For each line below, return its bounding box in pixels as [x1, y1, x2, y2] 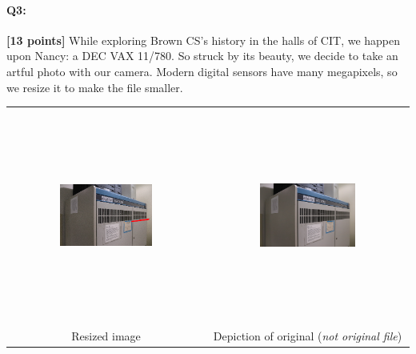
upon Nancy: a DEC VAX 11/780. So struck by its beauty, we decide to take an [6, 47, 398, 64]
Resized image [71, 328, 141, 344]
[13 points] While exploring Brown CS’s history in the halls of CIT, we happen [6, 31, 401, 48]
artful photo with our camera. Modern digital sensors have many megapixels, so [6, 62, 398, 79]
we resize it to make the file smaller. [6, 78, 183, 95]
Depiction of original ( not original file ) [213, 328, 402, 344]
